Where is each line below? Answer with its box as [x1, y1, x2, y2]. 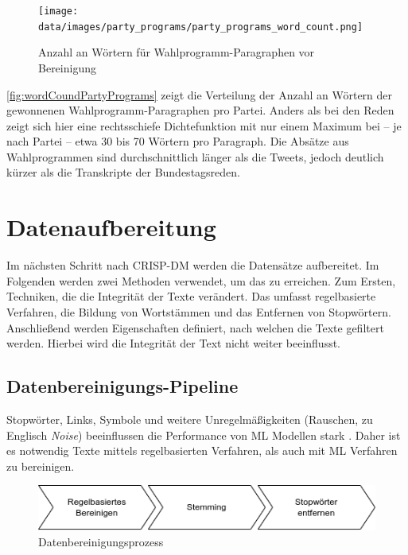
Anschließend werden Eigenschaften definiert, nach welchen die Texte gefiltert [6, 319, 384, 336]
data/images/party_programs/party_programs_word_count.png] [38, 21, 363, 33]
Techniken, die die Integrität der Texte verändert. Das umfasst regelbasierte [6, 288, 376, 305]
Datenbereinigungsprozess [38, 533, 164, 549]
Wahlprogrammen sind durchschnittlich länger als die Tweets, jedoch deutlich [6, 148, 384, 165]
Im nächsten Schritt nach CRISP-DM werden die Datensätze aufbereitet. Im [6, 257, 379, 274]
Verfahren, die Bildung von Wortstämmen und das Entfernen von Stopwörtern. [6, 303, 391, 320]
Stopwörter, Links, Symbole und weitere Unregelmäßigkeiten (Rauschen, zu [6, 410, 373, 427]
